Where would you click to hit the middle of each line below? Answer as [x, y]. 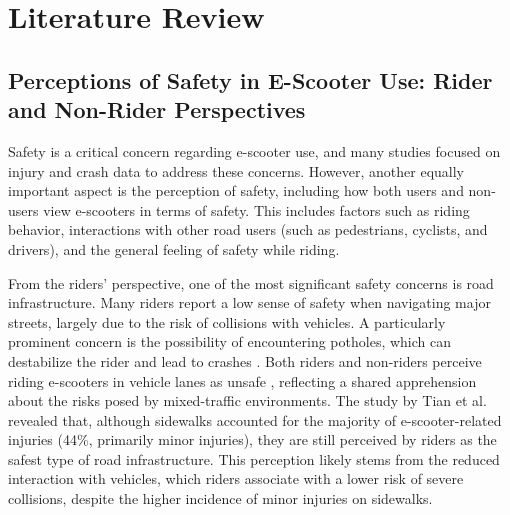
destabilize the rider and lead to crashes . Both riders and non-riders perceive [245, 360]
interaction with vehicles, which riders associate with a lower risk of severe [236, 478]
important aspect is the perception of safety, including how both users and [236, 190]
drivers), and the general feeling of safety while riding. [174, 248]
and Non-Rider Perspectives [157, 109]
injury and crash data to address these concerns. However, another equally [236, 170]
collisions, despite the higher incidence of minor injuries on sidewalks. [220, 498]
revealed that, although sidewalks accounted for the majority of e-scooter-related [255, 419]
